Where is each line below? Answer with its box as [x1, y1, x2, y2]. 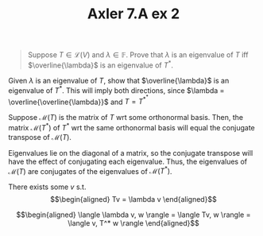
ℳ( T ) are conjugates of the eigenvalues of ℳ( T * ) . [8, 164, 172, 176]
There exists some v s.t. [8, 182, 87, 192]
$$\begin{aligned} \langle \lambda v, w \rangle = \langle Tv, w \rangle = [16, 210, 251, 219]
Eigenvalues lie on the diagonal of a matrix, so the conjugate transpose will [8, 148, 253, 157]
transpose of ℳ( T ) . [8, 132, 72, 141]
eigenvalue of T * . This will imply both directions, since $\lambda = [8, 84, 225, 95]
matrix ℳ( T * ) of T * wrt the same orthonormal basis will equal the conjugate [8, 122, 256, 132]
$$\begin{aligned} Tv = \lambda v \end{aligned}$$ [50, 195, 217, 204]
